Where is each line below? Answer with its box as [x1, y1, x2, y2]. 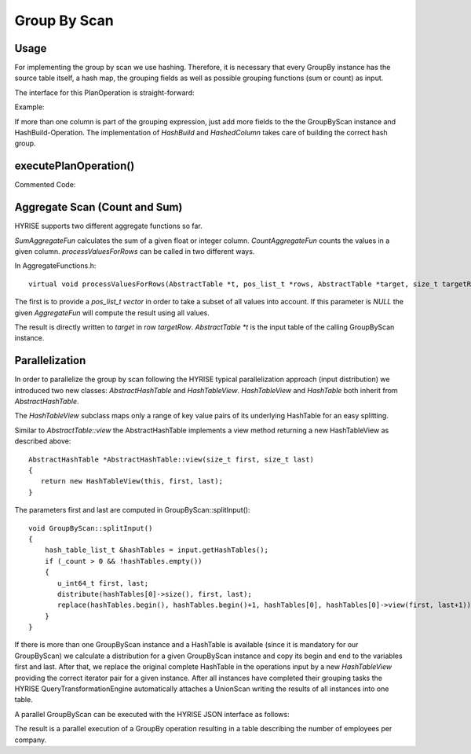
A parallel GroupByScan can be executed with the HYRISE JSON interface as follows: [14, 709, 290, 719]
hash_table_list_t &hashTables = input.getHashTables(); [44, 546, 268, 554]
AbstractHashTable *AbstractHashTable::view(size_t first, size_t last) [28, 454, 314, 464]
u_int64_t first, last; [57, 579, 149, 587]
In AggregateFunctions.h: [14, 261, 97, 270]
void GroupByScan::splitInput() [28, 524, 153, 532]
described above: [14, 436, 71, 446]
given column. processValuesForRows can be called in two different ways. [14, 247, 255, 256]
